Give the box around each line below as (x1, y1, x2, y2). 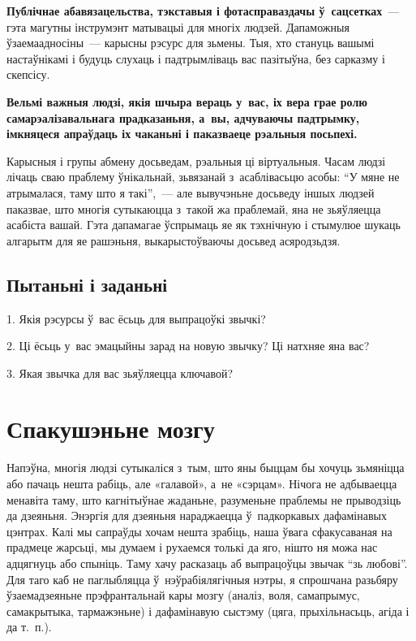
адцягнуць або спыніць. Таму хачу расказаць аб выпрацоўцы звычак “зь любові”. (6, 554, 408, 571)
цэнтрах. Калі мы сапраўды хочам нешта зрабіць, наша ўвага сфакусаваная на (6, 522, 392, 539)
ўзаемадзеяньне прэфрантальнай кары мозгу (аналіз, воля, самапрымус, (6, 587, 360, 604)
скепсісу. (6, 66, 50, 83)
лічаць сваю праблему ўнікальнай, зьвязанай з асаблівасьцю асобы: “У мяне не (6, 168, 400, 185)
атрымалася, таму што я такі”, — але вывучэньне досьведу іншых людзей (6, 184, 375, 201)
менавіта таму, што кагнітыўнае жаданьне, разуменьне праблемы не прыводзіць (6, 491, 401, 508)
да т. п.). (6, 618, 52, 635)
